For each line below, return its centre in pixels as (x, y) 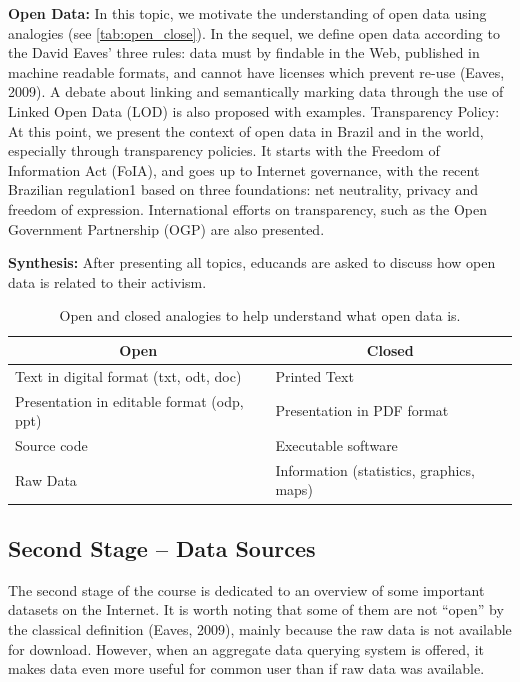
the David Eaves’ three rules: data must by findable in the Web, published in (244, 52)
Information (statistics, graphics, (375, 469)
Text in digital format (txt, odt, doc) (128, 375)
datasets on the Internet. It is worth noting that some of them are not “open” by (256, 609)
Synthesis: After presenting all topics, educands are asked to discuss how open (252, 262)
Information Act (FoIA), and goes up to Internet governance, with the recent (244, 169)
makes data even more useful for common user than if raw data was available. (246, 668)
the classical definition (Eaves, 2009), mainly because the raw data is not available (260, 628)
